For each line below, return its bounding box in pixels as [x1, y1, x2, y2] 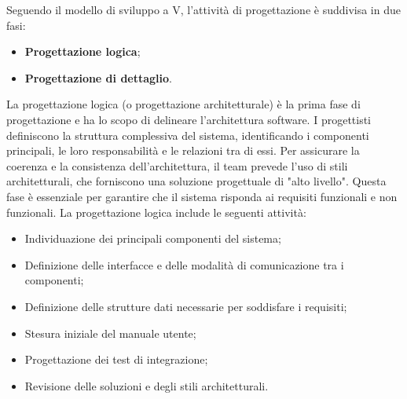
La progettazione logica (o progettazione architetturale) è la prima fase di [6, 96, 361, 112]
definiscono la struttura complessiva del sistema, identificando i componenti [6, 126, 369, 143]
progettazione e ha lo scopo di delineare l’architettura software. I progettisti [6, 111, 372, 127]
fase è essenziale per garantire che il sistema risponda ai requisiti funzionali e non [6, 188, 398, 204]
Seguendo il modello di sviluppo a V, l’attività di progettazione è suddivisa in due [6, 2, 401, 17]
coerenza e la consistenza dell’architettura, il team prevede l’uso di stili [6, 157, 348, 174]
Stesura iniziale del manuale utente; [24, 324, 196, 341]
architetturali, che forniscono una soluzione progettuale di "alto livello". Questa [6, 173, 387, 189]
